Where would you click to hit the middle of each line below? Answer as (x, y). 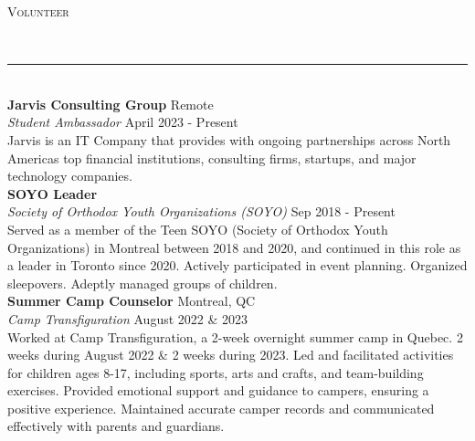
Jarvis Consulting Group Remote (111, 104)
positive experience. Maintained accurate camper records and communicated (221, 408)
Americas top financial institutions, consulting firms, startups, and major (212, 157)
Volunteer (38, 11)
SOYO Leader (53, 193)
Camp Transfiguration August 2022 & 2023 (128, 318)
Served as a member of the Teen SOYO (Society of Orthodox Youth (198, 229)
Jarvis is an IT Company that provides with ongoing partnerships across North (229, 139)
